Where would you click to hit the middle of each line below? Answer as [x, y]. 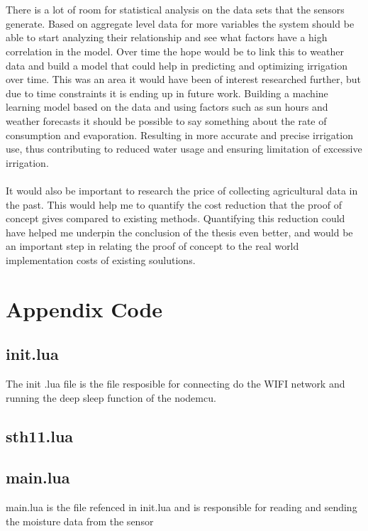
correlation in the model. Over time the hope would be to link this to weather [175, 51]
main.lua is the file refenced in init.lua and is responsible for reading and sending [182, 507]
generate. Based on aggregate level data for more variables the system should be [180, 23]
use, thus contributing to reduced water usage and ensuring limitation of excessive [184, 149]
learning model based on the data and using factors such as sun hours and [167, 107]
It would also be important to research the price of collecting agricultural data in [182, 190]
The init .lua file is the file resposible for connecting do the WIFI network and [175, 384]
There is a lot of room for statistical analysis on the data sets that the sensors [175, 10]
